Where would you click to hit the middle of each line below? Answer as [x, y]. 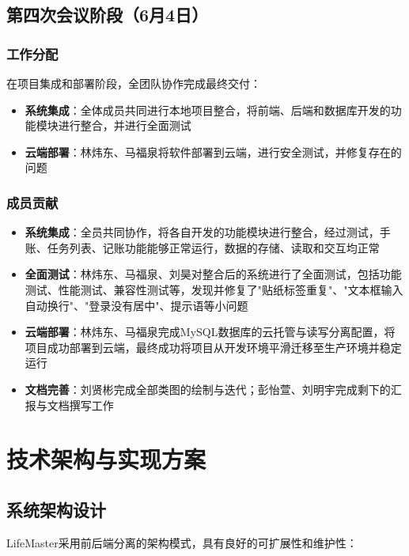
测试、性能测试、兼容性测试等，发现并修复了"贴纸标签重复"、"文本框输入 [214, 289]
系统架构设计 [56, 509]
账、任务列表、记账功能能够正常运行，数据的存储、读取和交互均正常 [202, 247]
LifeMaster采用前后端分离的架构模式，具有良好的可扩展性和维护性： [182, 542]
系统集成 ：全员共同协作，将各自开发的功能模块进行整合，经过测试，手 [208, 232]
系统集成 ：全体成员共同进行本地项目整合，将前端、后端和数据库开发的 [208, 110]
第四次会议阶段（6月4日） [108, 15]
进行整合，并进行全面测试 [125, 125]
